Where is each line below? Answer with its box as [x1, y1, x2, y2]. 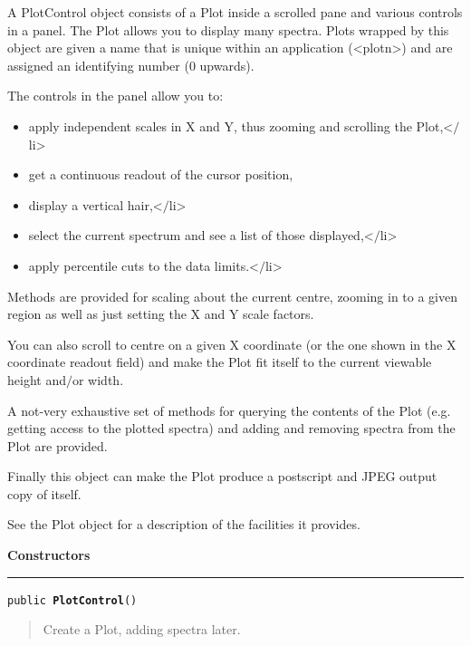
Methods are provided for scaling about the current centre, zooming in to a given [7, 286, 458, 305]
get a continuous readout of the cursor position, [28, 165, 293, 184]
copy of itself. [7, 484, 82, 503]
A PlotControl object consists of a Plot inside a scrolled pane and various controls [7, 3, 463, 21]
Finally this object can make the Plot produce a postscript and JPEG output [7, 467, 437, 486]
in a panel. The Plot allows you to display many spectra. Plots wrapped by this [7, 20, 449, 39]
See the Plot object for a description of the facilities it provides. [7, 515, 360, 534]
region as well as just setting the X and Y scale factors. [7, 304, 314, 323]
